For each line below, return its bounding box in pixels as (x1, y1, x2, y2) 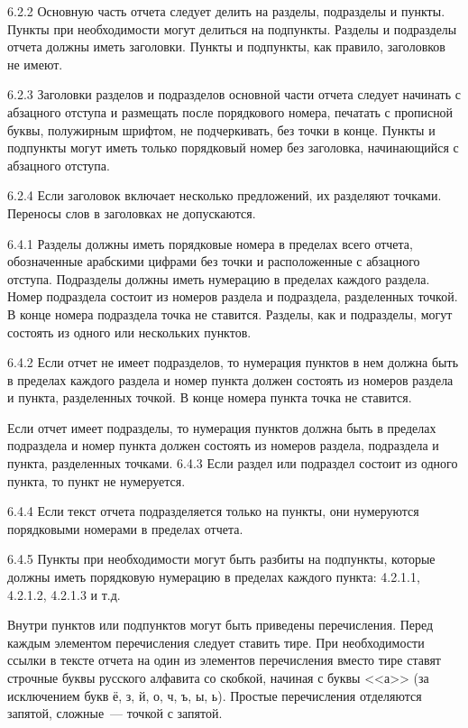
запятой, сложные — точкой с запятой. (7, 704, 223, 723)
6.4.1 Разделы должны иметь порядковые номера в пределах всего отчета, (7, 234, 413, 253)
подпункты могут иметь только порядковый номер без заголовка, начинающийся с (7, 138, 459, 157)
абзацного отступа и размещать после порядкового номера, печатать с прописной (7, 102, 454, 121)
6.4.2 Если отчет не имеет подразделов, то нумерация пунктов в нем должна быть (7, 353, 459, 372)
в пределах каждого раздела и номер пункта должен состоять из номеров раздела (7, 370, 454, 389)
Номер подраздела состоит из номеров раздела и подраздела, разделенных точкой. (7, 287, 458, 306)
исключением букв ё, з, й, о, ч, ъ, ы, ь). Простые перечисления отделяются (7, 686, 422, 705)
